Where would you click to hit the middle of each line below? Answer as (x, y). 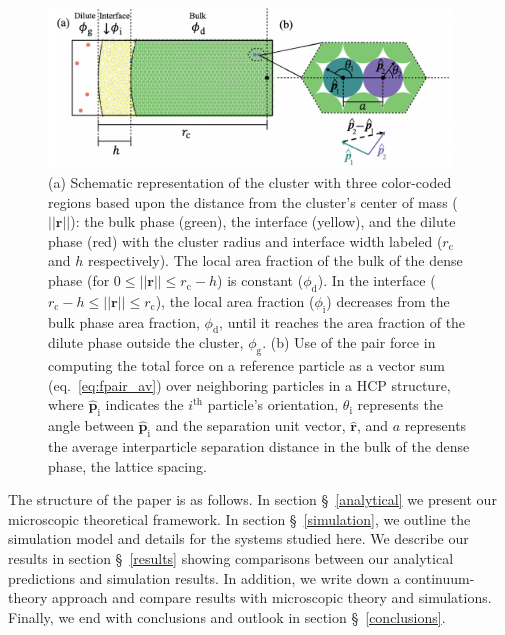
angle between (91, 425)
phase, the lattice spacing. (127, 465)
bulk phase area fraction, (124, 321)
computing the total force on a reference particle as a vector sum (246, 365)
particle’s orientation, (273, 404)
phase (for (79, 280)
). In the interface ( (376, 280)
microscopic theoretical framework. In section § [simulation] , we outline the (239, 518)
